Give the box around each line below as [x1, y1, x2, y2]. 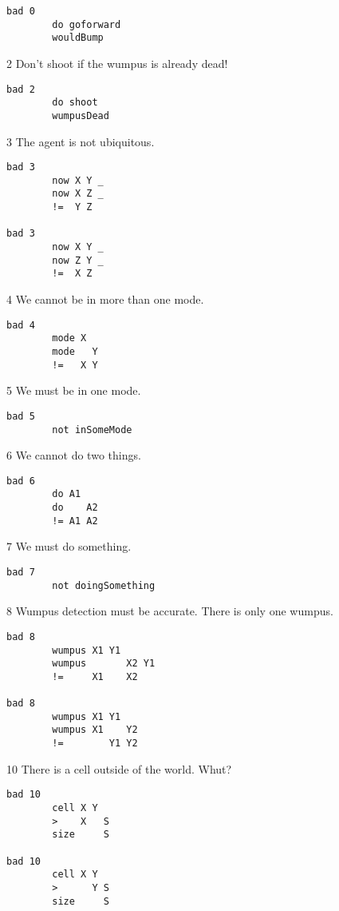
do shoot [52, 97, 98, 109]
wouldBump [52, 32, 104, 44]
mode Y [52, 345, 98, 357]
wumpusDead [52, 109, 109, 121]
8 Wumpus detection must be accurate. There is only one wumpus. [6, 603, 333, 619]
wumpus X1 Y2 [52, 724, 138, 736]
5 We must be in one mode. [6, 382, 141, 399]
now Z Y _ [52, 254, 104, 266]
